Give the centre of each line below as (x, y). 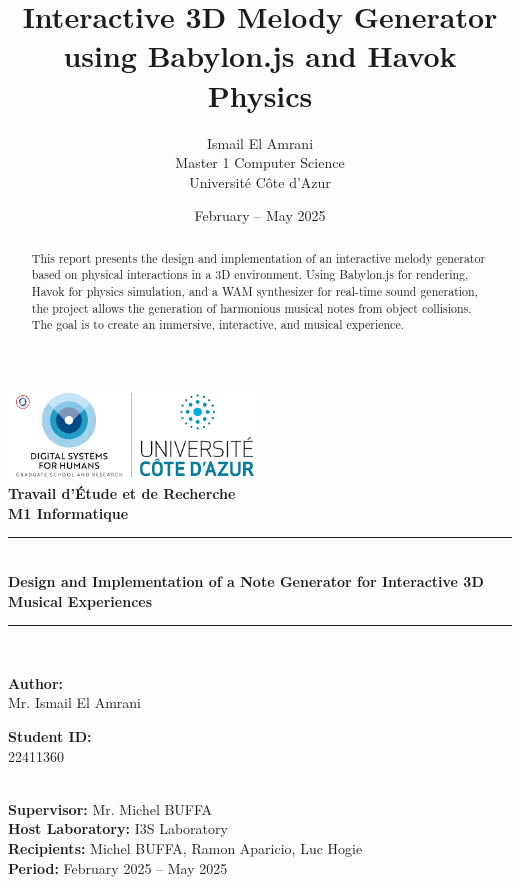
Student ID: (50, 736)
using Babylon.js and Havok (260, 55)
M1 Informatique (68, 512)
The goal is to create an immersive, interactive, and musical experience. (217, 324)
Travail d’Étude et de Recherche (122, 493)
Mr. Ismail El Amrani (74, 702)
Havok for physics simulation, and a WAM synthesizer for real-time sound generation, (254, 290)
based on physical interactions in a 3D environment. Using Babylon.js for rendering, (250, 274)
